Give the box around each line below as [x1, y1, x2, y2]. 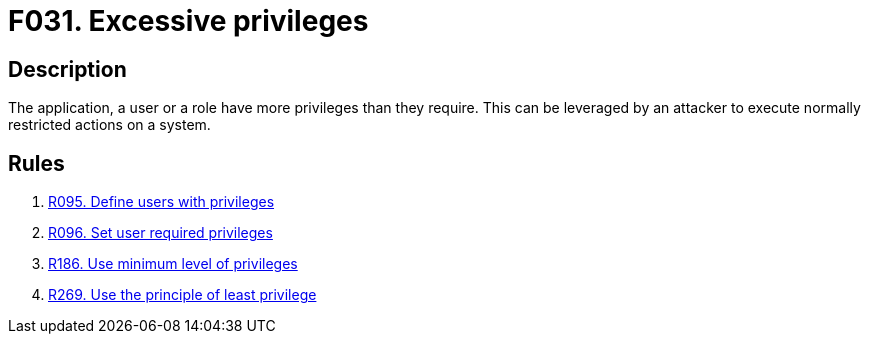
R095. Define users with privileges [48, 193, 275, 211]
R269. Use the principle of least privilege [48, 286, 317, 304]
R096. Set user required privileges [48, 224, 273, 242]
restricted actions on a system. [8, 116, 211, 134]
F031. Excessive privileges [8, 4, 369, 38]
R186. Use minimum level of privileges [48, 255, 298, 273]
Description [8, 56, 127, 82]
